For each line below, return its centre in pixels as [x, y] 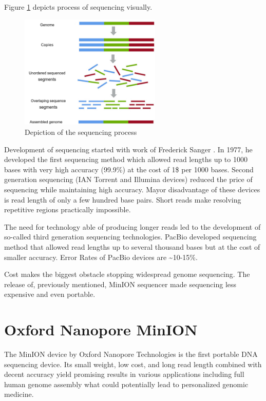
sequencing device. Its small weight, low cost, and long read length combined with [133, 364]
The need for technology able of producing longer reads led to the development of [132, 226]
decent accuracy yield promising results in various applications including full [124, 374]
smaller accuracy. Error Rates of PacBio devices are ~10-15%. [101, 257]
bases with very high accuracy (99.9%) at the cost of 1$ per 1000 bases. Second [129, 169]
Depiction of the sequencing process [81, 132]
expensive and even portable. [50, 294]
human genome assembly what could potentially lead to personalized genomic [126, 384]
